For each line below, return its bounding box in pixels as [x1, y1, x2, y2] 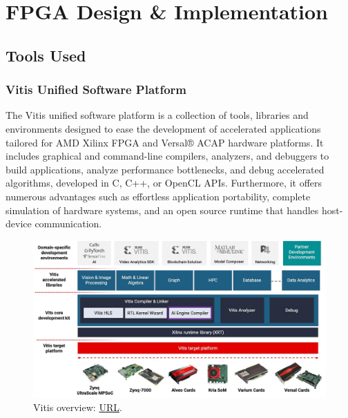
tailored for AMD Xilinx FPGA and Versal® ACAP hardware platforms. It [6, 135, 324, 149]
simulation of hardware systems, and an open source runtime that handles [6, 202, 319, 217]
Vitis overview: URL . [33, 399, 122, 414]
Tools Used [6, 44, 86, 66]
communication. [35, 216, 102, 231]
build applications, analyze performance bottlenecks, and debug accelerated [6, 162, 325, 176]
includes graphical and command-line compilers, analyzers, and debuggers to [6, 149, 329, 163]
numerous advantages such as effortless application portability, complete [6, 189, 311, 203]
